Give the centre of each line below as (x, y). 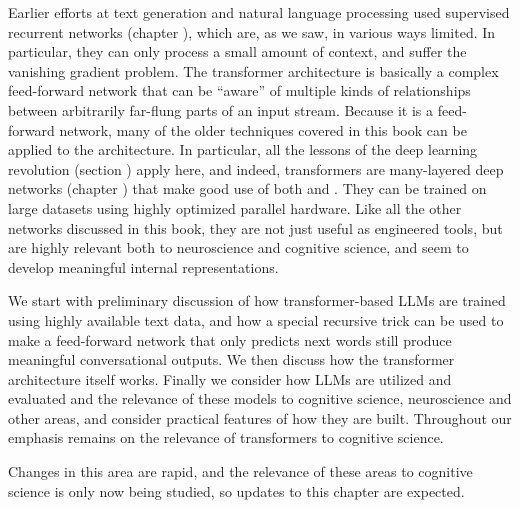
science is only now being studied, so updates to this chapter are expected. (236, 490)
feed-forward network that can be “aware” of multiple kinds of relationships (239, 90)
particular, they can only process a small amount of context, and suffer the (237, 51)
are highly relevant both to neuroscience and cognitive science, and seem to (238, 247)
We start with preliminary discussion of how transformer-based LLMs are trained (257, 300)
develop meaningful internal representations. (143, 266)
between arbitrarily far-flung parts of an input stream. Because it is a (221, 109)
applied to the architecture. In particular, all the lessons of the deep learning (243, 149)
